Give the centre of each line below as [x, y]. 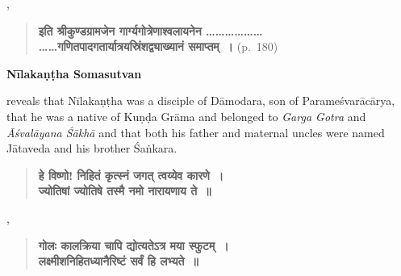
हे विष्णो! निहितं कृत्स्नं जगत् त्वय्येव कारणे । [131, 175]
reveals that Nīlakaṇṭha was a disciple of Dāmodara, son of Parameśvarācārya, [201, 100]
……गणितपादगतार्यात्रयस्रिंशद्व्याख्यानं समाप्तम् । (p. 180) [158, 46]
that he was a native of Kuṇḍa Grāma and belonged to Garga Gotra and [186, 116]
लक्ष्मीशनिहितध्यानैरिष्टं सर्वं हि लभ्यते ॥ [118, 261]
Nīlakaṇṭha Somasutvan [74, 73]
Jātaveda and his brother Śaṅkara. [92, 148]
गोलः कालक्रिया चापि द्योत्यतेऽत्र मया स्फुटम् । [134, 245]
